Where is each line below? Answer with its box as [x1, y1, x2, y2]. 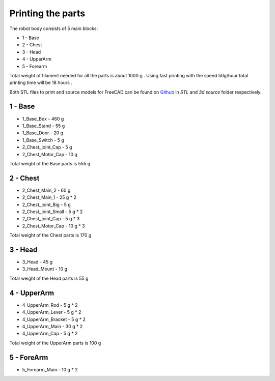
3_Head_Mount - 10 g [22, 266, 68, 272]
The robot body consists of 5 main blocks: [9, 25, 98, 32]
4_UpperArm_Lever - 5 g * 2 [22, 309, 81, 315]
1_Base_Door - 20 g [22, 130, 64, 136]
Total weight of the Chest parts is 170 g [9, 232, 92, 239]
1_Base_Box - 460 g [22, 115, 64, 122]
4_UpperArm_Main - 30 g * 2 [22, 323, 83, 329]
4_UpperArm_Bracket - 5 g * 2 [22, 316, 86, 323]
